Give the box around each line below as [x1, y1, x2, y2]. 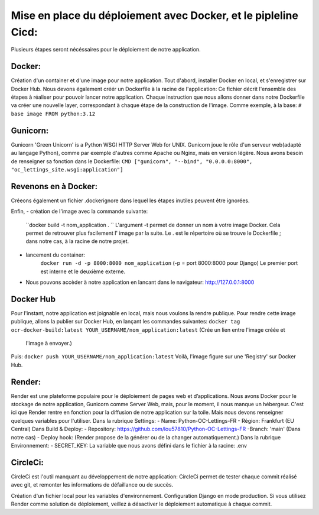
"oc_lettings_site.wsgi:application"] [11, 166, 123, 173]
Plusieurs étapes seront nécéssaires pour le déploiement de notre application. [11, 46, 201, 53]
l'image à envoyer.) [25, 340, 72, 346]
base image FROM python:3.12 [11, 110, 96, 117]
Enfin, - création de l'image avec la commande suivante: [11, 208, 148, 215]
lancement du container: [25, 251, 85, 258]
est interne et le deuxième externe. [40, 268, 126, 275]
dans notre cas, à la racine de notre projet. [25, 238, 129, 245]
